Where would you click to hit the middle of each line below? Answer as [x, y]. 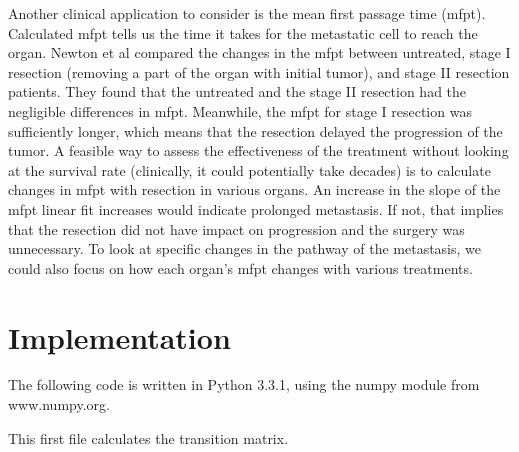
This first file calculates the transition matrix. [148, 437]
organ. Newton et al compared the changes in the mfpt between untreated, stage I [259, 52]
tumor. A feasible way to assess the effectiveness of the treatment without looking [258, 150]
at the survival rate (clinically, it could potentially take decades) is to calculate [249, 169]
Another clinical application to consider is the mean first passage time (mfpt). [247, 13]
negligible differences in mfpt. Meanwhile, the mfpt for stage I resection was [240, 110]
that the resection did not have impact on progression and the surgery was [236, 228]
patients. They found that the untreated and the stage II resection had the [237, 91]
